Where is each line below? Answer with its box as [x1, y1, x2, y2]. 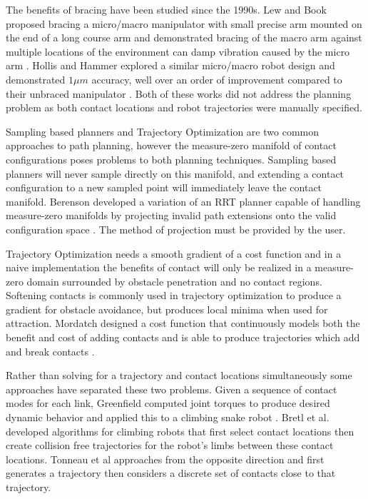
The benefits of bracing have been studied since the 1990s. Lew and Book [6, 2, 327, 16]
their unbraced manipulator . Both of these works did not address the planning [6, 86, 352, 101]
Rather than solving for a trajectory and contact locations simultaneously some [6, 368, 352, 383]
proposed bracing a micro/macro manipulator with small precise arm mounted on [6, 16, 362, 31]
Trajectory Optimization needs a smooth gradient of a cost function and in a [6, 246, 342, 261]
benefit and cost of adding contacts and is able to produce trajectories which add [6, 330, 360, 345]
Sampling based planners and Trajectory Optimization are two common [6, 124, 319, 138]
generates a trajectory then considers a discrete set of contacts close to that [6, 465, 336, 480]
